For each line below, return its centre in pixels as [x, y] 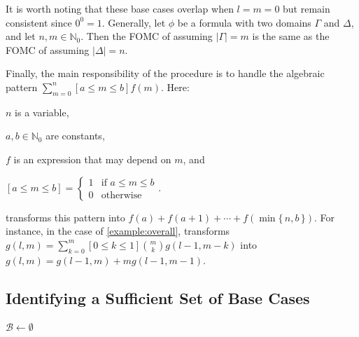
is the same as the [291, 36]
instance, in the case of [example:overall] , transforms [118, 231]
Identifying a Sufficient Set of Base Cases [158, 297]
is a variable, [42, 112]
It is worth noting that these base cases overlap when [120, 8]
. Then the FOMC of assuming [147, 36]
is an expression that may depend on [92, 159]
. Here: [175, 87]
